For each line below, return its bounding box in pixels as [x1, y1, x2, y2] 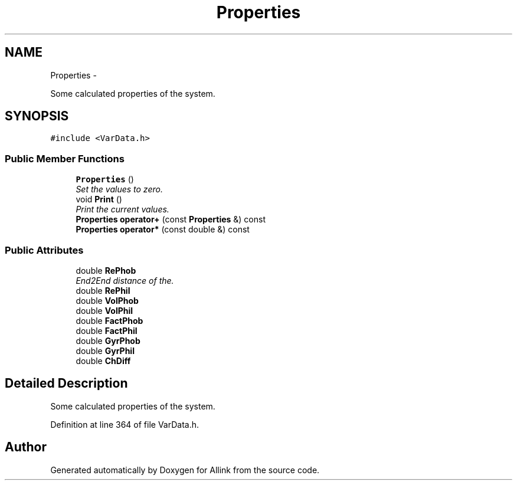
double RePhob [76, 265, 136, 276]
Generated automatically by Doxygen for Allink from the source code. [50, 464, 320, 475]
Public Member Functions [5, 152, 125, 165]
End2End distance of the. [76, 275, 174, 286]
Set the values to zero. [76, 184, 163, 195]
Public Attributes [5, 244, 84, 256]
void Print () [76, 194, 122, 205]
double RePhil [76, 285, 130, 296]
